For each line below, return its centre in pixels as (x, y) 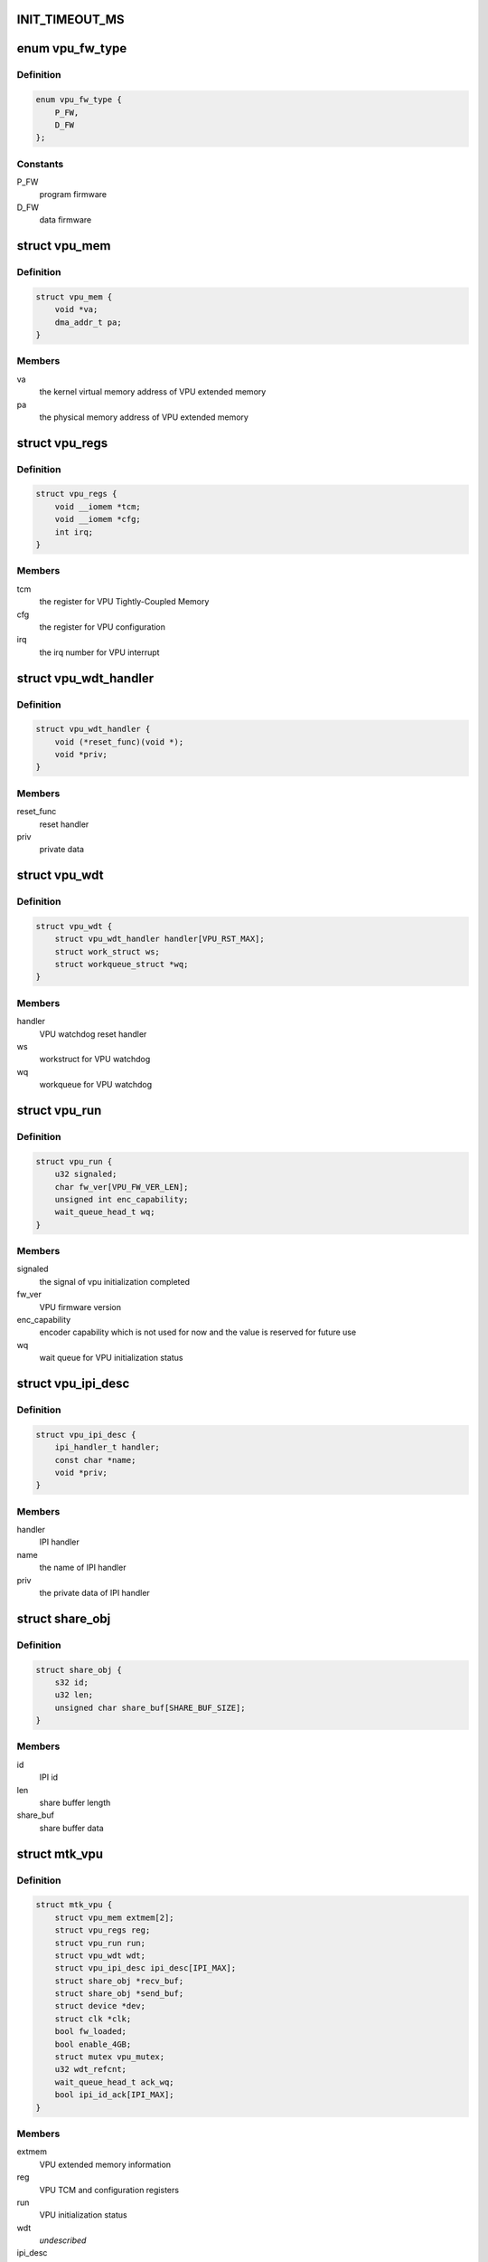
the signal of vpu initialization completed (114, 1281)
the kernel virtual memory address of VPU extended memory (153, 392)
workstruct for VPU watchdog (95, 1060)
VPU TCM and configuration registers (109, 2190)
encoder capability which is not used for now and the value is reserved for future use (198, 1332)
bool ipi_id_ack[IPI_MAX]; (115, 2095)
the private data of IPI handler (95, 1592)
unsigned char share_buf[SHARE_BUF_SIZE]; (150, 1707)
